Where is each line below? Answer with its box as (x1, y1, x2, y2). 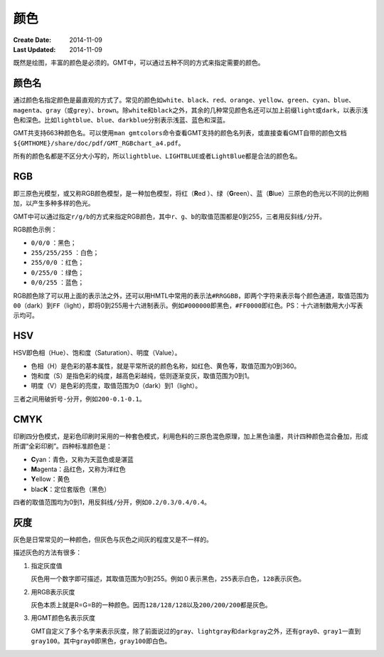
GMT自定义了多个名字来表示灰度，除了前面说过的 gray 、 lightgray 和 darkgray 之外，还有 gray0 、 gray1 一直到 (31, 626, 361, 635)
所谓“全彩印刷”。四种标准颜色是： (13, 442, 113, 451)
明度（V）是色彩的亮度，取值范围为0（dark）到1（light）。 (31, 382, 202, 390)
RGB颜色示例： (13, 225, 58, 234)
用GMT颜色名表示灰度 (31, 614, 96, 622)
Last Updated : (13, 45, 56, 53)
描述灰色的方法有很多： (13, 548, 82, 557)
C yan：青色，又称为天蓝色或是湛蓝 (31, 455, 134, 463)
